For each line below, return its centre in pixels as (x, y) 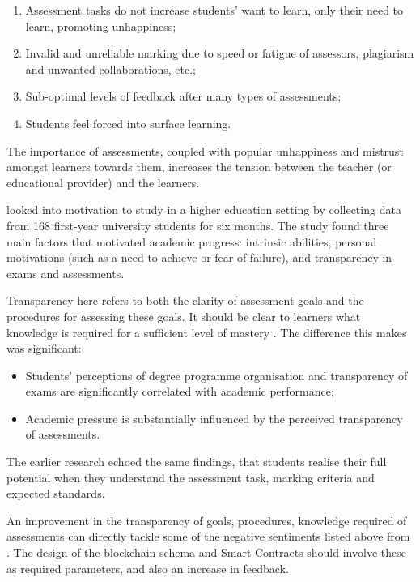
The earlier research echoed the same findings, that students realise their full (197, 462)
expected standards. (56, 493)
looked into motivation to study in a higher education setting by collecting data (204, 210)
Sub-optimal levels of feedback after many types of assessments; (183, 96)
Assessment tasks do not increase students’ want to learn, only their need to (214, 10)
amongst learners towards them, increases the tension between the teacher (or (199, 167)
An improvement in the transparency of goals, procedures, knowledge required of (207, 520)
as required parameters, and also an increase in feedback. (148, 568)
